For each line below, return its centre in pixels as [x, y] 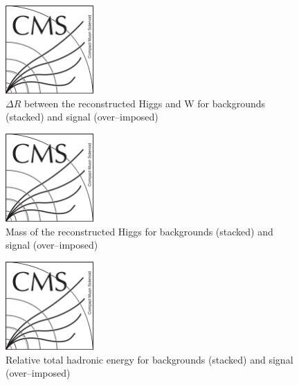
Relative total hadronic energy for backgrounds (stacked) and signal [149, 359]
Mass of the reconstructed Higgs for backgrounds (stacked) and [139, 231]
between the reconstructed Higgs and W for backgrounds [145, 103]
